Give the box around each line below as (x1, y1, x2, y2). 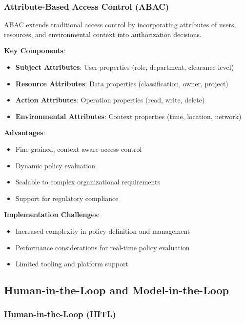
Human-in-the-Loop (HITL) (4, 308, 116, 320)
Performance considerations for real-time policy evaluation (15, 242, 190, 252)
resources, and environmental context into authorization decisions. (4, 29, 202, 39)
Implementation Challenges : (4, 209, 100, 220)
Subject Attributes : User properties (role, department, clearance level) (15, 62, 234, 72)
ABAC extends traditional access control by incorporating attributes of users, (4, 20, 236, 30)
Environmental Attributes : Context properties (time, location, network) (15, 111, 242, 121)
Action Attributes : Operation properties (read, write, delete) (15, 95, 205, 105)
